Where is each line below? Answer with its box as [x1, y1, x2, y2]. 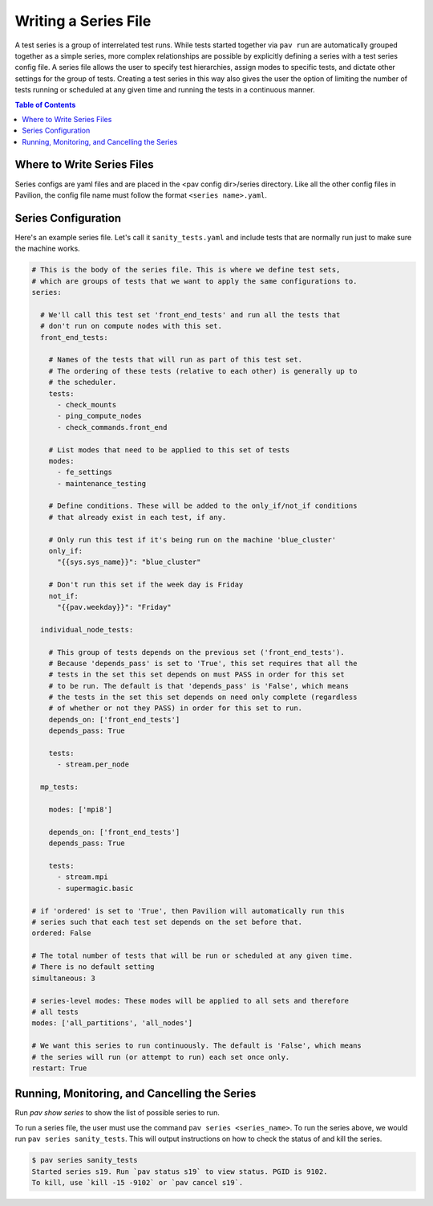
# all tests [31, 1008, 79, 1016]
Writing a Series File [14, 12, 152, 30]
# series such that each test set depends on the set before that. [31, 917, 303, 926]
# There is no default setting [31, 963, 156, 971]
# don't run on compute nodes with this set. [40, 321, 222, 331]
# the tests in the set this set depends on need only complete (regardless [48, 693, 358, 702]
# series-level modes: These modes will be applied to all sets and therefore [31, 996, 349, 1005]
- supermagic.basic [57, 884, 134, 893]
